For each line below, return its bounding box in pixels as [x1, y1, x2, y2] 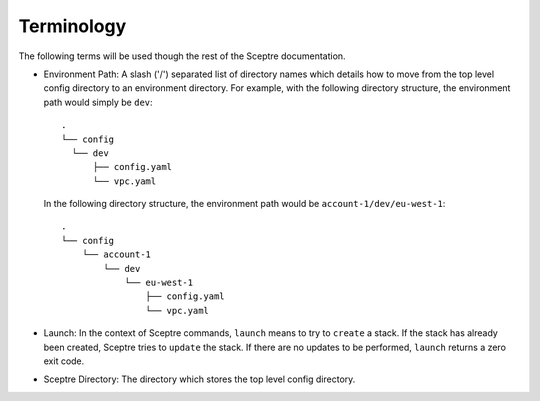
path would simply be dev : [43, 96, 154, 108]
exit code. [43, 355, 85, 367]
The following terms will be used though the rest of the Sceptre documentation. [18, 50, 346, 62]
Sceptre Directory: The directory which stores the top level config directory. [43, 373, 356, 385]
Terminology [18, 15, 127, 37]
